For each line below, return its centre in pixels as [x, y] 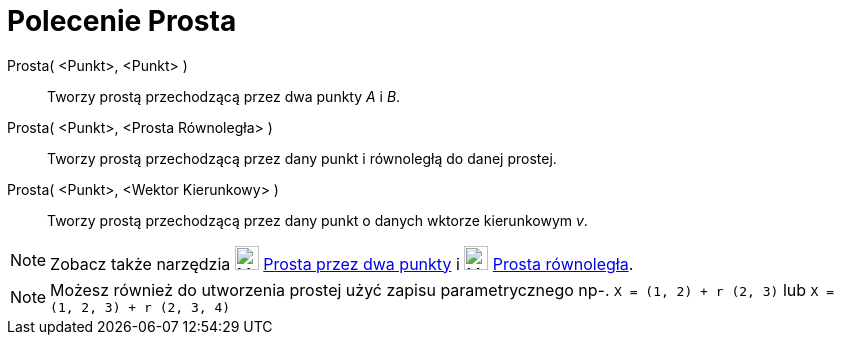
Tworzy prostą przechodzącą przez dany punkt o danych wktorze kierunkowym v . [317, 220]
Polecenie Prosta [122, 21]
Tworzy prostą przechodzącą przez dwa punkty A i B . [224, 96]
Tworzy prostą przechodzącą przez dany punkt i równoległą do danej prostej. [302, 158]
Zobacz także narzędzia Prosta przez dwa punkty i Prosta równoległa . [342, 263]
